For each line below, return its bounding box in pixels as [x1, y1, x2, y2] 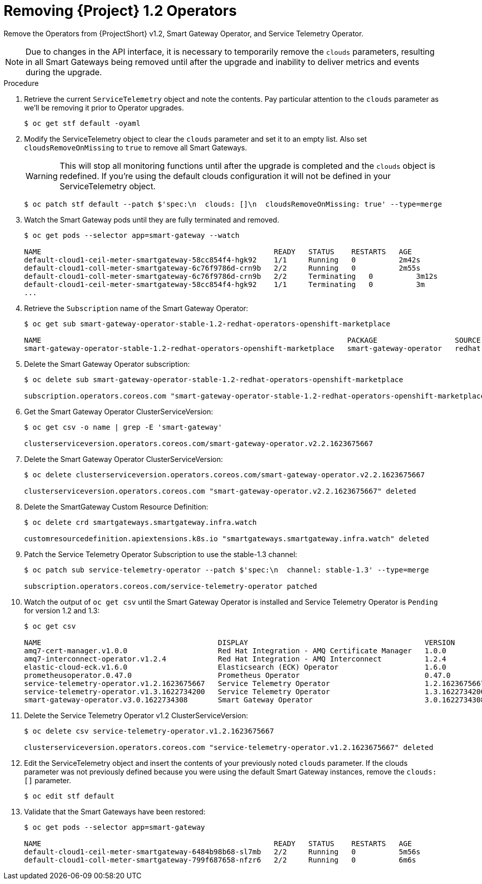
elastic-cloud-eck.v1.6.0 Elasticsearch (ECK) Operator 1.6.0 [24, 662, 447, 671]
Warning [26, 170, 58, 181]
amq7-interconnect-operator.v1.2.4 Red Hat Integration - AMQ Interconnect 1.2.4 [24, 654, 447, 663]
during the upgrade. [26, 67, 102, 77]
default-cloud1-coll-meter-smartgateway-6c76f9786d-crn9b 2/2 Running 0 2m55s [24, 263, 421, 272]
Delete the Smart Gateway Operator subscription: [24, 359, 190, 368]
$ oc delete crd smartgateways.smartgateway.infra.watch [24, 518, 257, 526]
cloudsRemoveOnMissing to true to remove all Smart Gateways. [24, 143, 247, 152]
